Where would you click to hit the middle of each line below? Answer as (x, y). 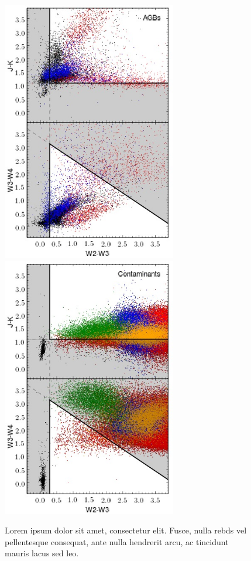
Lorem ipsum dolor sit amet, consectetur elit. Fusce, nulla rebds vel (126, 530)
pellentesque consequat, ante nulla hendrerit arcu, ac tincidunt (117, 541)
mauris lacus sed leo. (42, 553)
